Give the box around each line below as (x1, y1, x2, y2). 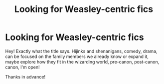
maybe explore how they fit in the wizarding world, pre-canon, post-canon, (5, 58, 160, 64)
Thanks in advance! (5, 73, 46, 79)
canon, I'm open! (5, 64, 40, 70)
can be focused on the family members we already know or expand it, (5, 53, 149, 59)
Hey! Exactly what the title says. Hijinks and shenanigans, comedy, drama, (5, 48, 158, 54)
